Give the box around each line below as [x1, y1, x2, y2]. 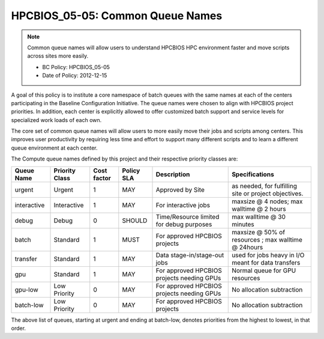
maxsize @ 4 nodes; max [232, 197, 303, 206]
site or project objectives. [232, 189, 304, 198]
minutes [232, 220, 254, 228]
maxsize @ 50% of [232, 228, 285, 236]
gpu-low [14, 286, 38, 294]
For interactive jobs [155, 201, 210, 209]
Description [155, 170, 190, 179]
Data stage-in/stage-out [155, 251, 224, 259]
